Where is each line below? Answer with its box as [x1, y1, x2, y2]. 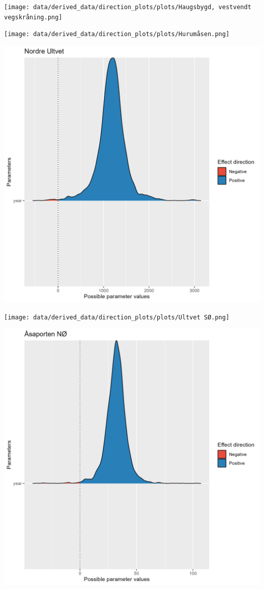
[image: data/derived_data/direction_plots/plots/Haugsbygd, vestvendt [4, 4, 251, 11]
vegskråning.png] [4, 13, 62, 21]
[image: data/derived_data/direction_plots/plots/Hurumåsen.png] [4, 31, 229, 38]
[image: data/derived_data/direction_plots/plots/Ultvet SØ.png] [4, 313, 229, 321]
